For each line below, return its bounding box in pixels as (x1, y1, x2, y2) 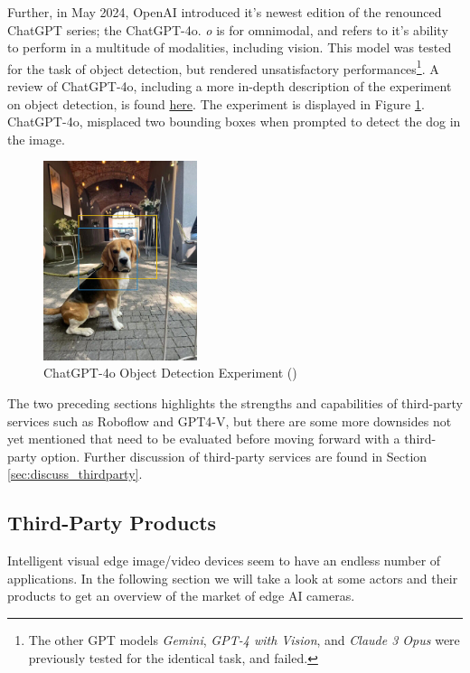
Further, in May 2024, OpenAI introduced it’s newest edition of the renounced (7, 3, 442, 21)
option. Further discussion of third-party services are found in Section (41, 446, 428, 465)
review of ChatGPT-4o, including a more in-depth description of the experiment (7, 77, 452, 96)
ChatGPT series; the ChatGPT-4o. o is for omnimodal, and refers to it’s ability (7, 20, 448, 39)
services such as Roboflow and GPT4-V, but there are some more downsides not (7, 411, 452, 430)
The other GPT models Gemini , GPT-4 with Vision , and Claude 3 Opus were (28, 630, 460, 649)
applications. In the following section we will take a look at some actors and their (7, 568, 458, 587)
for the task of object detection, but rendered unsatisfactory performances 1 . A (7, 56, 439, 78)
